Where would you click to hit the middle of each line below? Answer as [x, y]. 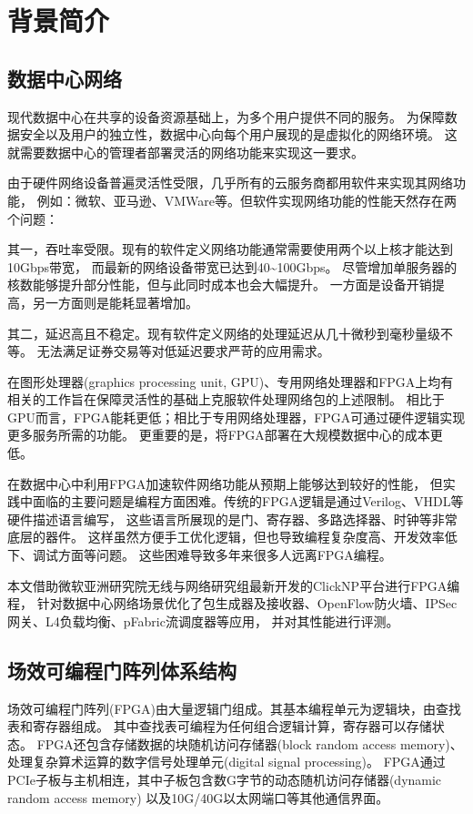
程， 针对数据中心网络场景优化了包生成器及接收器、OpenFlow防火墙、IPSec [232, 603]
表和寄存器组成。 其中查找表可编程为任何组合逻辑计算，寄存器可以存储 [220, 726]
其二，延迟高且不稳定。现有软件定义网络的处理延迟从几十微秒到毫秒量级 [224, 333]
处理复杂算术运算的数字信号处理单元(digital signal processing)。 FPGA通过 [226, 762]
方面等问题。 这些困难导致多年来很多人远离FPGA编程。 [225, 555]
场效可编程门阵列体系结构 [122, 670]
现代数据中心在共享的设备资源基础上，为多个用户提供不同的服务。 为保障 [226, 116]
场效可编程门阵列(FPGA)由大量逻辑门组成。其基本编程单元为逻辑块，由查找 [235, 708]
